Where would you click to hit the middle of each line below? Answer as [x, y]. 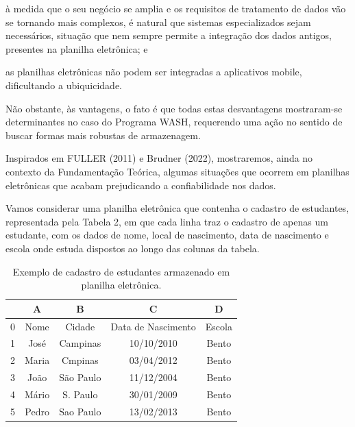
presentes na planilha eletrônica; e [77, 48]
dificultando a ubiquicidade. [64, 85]
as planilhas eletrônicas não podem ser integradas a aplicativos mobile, [154, 72]
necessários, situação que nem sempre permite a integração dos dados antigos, [169, 35]
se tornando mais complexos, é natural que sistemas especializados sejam [158, 22]
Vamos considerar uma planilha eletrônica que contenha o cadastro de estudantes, [177, 208]
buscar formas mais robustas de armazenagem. [103, 135]
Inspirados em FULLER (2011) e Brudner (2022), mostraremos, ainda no [159, 158]
